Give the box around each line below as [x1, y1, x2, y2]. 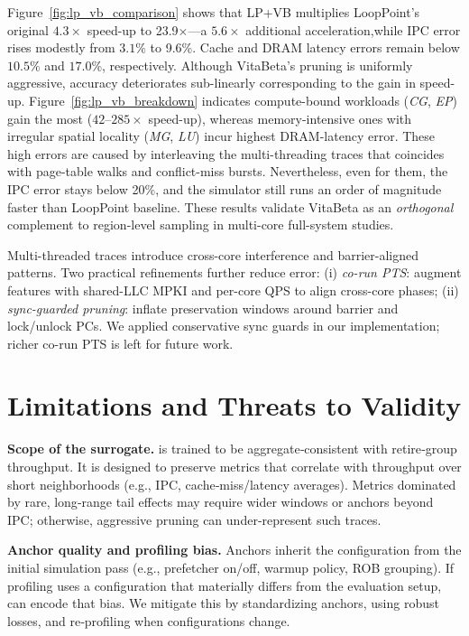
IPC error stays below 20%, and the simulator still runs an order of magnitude [7, 179, 442, 198]
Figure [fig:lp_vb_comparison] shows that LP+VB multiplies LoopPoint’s [7, 3, 420, 21]
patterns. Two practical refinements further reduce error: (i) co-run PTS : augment [7, 263, 462, 282]
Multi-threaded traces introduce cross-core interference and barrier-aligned [7, 245, 419, 264]
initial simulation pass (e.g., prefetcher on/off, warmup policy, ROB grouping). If [7, 557, 455, 576]
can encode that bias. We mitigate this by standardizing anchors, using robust [7, 594, 439, 613]
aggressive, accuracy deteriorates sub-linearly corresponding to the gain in [7, 73, 416, 92]
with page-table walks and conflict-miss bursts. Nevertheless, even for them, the [7, 162, 448, 181]
